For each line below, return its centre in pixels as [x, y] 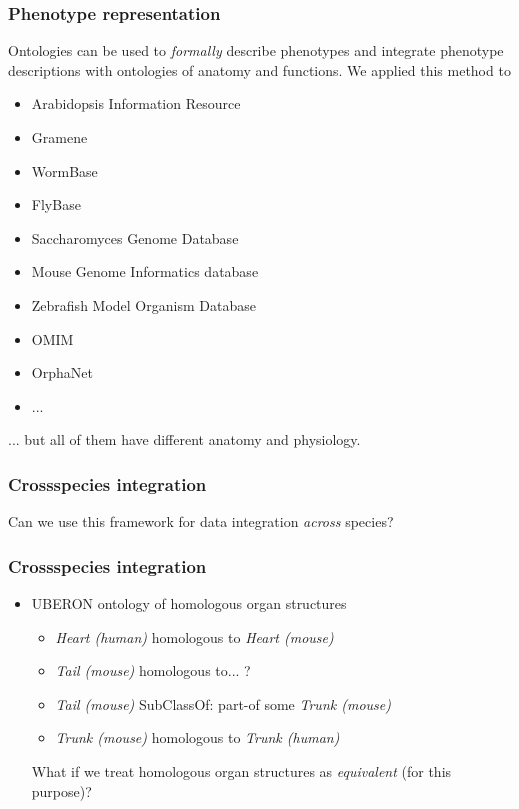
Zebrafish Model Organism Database [143, 304]
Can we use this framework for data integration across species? [201, 521]
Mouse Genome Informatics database [145, 271]
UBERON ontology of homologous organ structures [189, 602]
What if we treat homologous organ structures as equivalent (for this [241, 770]
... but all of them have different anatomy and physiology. [184, 439]
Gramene [59, 137]
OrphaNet [62, 372]
